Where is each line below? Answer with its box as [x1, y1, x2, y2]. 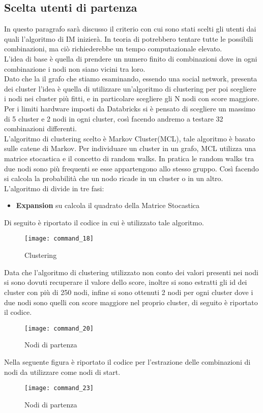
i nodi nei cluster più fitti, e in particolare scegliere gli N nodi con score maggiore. [4, 93, 259, 104]
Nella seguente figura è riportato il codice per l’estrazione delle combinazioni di [4, 356, 251, 367]
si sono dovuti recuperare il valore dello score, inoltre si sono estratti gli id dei [4, 277, 247, 287]
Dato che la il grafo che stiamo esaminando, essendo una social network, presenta [4, 73, 257, 84]
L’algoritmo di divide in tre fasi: [4, 183, 104, 193]
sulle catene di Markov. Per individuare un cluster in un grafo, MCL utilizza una [4, 143, 256, 154]
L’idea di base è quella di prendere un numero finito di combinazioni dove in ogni [4, 53, 257, 64]
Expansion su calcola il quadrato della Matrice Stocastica [16, 200, 200, 211]
